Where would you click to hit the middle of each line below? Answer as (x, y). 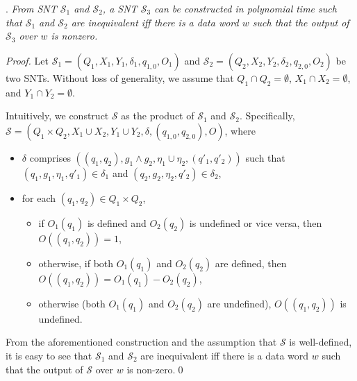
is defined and (117, 222)
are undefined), (239, 303)
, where (240, 130)
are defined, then (251, 263)
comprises (50, 157)
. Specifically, (267, 116)
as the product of (158, 116)
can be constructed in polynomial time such (246, 8)
